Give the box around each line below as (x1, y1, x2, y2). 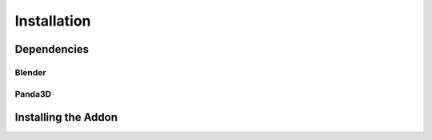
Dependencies (14, 42, 90, 56)
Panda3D (14, 88, 52, 99)
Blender (14, 66, 46, 78)
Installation (14, 12, 91, 30)
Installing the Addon (14, 110, 118, 124)
